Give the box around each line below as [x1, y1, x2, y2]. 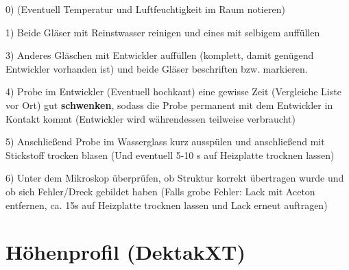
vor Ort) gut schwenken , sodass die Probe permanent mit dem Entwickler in [5, 97, 333, 112]
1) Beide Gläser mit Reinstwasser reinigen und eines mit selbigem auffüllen [5, 25, 320, 39]
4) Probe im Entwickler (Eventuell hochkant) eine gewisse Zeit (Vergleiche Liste [5, 84, 341, 99]
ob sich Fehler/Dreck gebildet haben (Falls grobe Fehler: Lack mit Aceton [5, 184, 315, 198]
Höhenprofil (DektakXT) [5, 238, 246, 266]
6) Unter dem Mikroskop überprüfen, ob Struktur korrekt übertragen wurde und [5, 171, 344, 185]
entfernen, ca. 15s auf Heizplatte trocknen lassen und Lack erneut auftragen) [5, 197, 328, 212]
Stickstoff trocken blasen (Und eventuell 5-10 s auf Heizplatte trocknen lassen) [5, 147, 335, 162]
